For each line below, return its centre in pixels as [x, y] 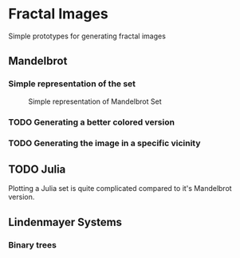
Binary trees [33, 244]
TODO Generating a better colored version [92, 122]
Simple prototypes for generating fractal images [87, 36]
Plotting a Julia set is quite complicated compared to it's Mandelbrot [120, 189]
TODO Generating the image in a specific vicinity [104, 143]
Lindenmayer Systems [65, 222]
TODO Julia [37, 169]
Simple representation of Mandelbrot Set [95, 101]
